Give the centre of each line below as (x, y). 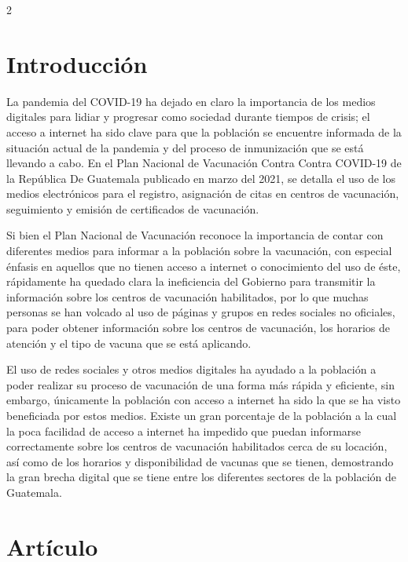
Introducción (77, 63)
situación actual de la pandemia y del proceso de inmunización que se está (185, 147)
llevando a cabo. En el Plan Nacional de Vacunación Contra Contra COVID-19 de (204, 163)
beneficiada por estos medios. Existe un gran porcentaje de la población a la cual (202, 415)
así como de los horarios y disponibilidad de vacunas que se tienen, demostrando (200, 461)
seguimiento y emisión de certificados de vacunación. (133, 208)
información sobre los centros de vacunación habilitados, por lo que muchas (187, 296)
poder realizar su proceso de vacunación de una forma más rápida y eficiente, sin (201, 384)
